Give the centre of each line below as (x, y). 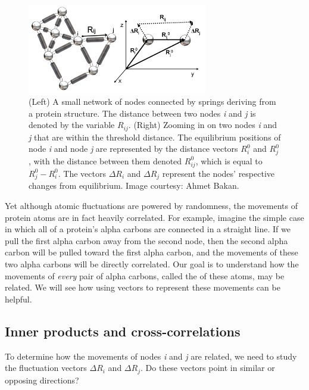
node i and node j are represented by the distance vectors (133, 149)
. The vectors (82, 173)
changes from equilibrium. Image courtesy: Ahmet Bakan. (134, 185)
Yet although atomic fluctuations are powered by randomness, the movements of (151, 206)
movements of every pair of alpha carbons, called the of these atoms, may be (145, 275)
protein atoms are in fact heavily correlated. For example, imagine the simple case (154, 217)
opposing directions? (42, 380)
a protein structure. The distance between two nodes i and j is (142, 113)
